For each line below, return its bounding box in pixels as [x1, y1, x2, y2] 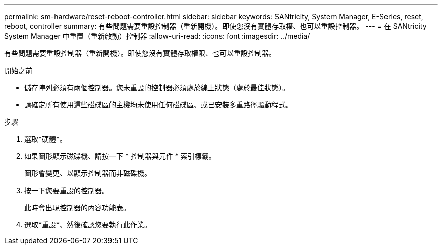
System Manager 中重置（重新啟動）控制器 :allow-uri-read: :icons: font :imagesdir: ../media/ [4, 32, 310, 40]
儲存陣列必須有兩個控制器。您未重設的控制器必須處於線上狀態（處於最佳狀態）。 [24, 83, 289, 92]
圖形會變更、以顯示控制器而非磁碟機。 [24, 169, 151, 177]
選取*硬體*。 [24, 135, 67, 143]
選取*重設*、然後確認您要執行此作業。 [24, 220, 152, 229]
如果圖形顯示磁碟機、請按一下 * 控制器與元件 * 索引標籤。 [24, 152, 216, 160]
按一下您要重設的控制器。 [24, 186, 109, 195]
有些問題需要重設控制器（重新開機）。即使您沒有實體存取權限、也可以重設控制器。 [4, 49, 276, 57]
